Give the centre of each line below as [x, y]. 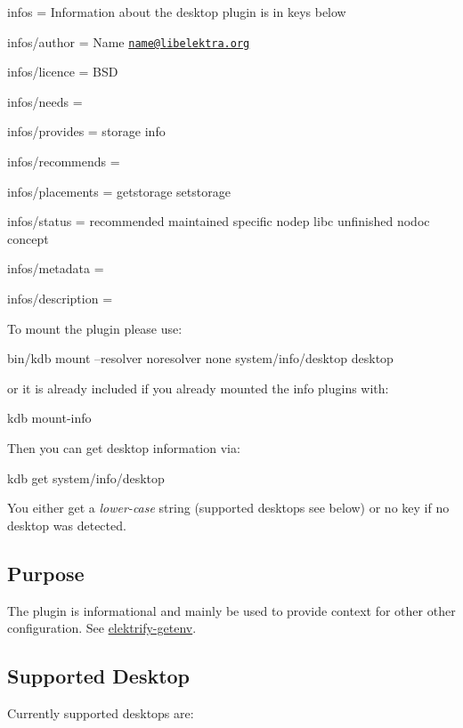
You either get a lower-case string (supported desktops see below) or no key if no [228, 508]
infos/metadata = [56, 268]
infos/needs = [45, 101]
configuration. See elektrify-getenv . [102, 628]
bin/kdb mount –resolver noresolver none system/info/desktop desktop [200, 358]
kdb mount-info [49, 418]
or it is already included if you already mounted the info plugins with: [198, 388]
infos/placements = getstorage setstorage [119, 191]
